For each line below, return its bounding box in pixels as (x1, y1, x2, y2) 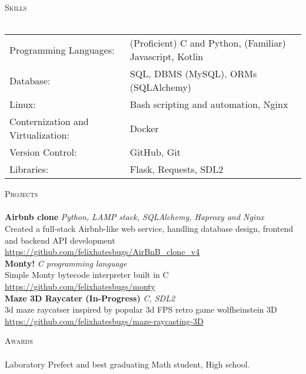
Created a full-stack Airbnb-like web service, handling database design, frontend (5, 222, 294, 234)
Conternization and (9, 114, 89, 129)
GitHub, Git (129, 145, 181, 159)
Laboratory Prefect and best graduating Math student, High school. (5, 357, 250, 370)
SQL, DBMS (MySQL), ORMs (129, 67, 257, 81)
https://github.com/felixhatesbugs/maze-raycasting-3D (5, 314, 204, 327)
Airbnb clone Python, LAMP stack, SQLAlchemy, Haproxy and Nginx (5, 211, 264, 223)
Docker (129, 121, 159, 135)
